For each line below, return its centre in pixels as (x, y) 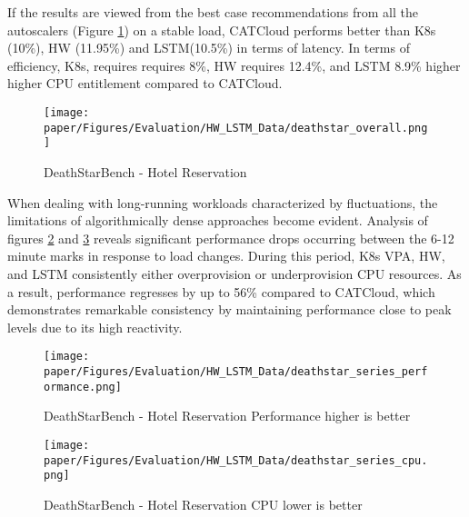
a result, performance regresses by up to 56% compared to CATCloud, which (221, 291)
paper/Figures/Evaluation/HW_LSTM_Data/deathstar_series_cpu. (236, 460)
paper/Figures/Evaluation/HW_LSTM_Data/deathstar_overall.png (236, 128)
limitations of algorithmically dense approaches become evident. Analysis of (218, 220)
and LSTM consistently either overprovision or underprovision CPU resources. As (234, 273)
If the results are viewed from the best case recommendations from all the (213, 12)
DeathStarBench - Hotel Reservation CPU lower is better (203, 504)
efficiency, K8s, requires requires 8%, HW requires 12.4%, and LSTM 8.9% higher (234, 65)
